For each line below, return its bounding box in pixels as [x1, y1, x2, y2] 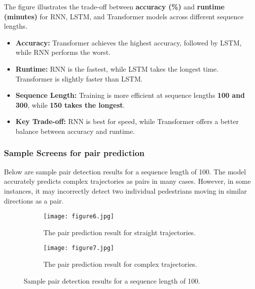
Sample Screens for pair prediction [4, 147, 145, 159]
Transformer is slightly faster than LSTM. [15, 73, 143, 83]
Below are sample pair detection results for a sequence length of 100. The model [4, 166, 246, 176]
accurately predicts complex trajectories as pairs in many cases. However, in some [4, 176, 251, 186]
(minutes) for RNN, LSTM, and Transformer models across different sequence [4, 11, 244, 21]
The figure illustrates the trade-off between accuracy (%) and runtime [4, 1, 225, 11]
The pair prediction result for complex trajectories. [43, 259, 197, 269]
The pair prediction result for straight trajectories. [43, 227, 196, 237]
